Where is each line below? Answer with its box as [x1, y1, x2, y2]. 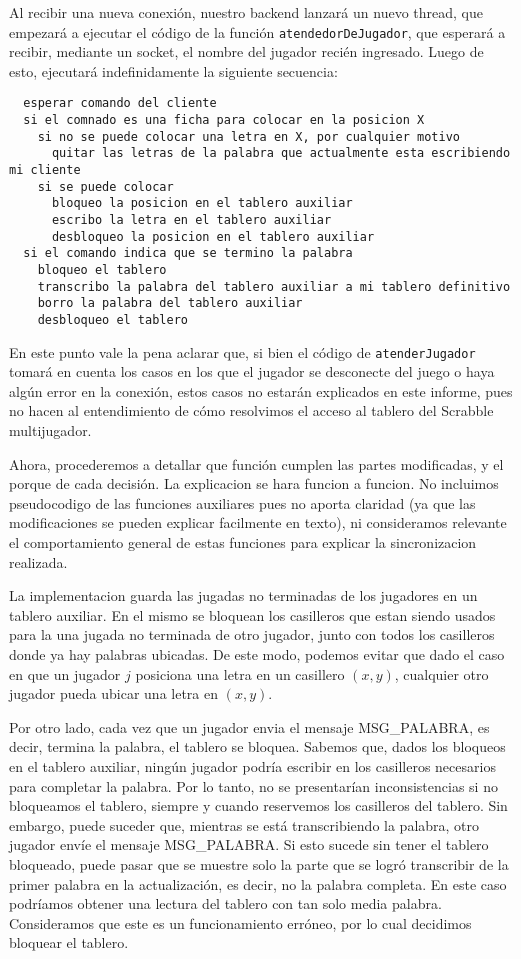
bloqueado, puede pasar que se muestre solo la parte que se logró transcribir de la [9, 853, 509, 874]
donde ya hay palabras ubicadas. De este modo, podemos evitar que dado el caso [9, 644, 505, 664]
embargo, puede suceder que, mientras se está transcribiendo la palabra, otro [9, 814, 480, 835]
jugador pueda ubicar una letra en [9, 683, 218, 704]
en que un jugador [9, 663, 121, 684]
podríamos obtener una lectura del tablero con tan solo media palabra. [9, 893, 442, 914]
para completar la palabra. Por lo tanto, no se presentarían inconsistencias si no [9, 775, 498, 796]
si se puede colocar [37, 179, 174, 194]
